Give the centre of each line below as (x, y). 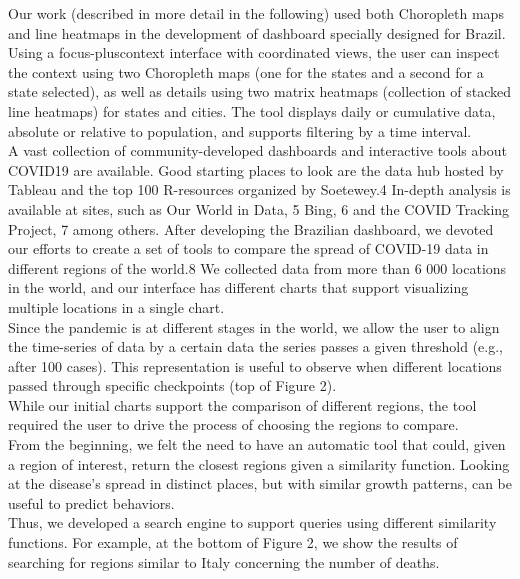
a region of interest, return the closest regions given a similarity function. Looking (259, 463)
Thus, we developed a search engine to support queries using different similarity (252, 522)
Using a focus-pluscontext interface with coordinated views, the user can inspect (254, 52)
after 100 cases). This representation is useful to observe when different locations (255, 365)
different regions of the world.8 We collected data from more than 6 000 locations (257, 267)
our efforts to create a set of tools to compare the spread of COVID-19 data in (248, 248)
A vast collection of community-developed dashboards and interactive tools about (257, 150)
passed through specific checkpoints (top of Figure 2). (172, 385)
